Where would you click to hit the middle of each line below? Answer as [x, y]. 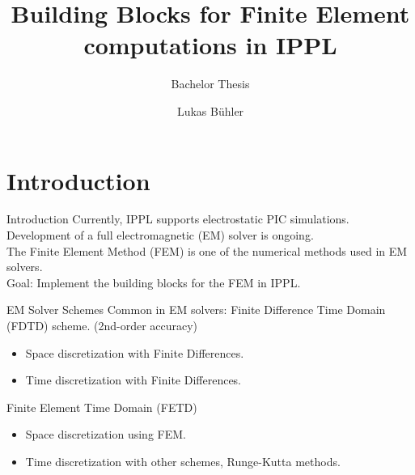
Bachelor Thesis [210, 84]
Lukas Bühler [210, 110]
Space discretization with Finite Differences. [135, 352]
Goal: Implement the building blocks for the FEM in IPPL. [154, 282]
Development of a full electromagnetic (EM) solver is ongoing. [160, 235]
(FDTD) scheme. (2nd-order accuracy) [102, 325]
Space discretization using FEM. [106, 434]
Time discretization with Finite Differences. [133, 380]
